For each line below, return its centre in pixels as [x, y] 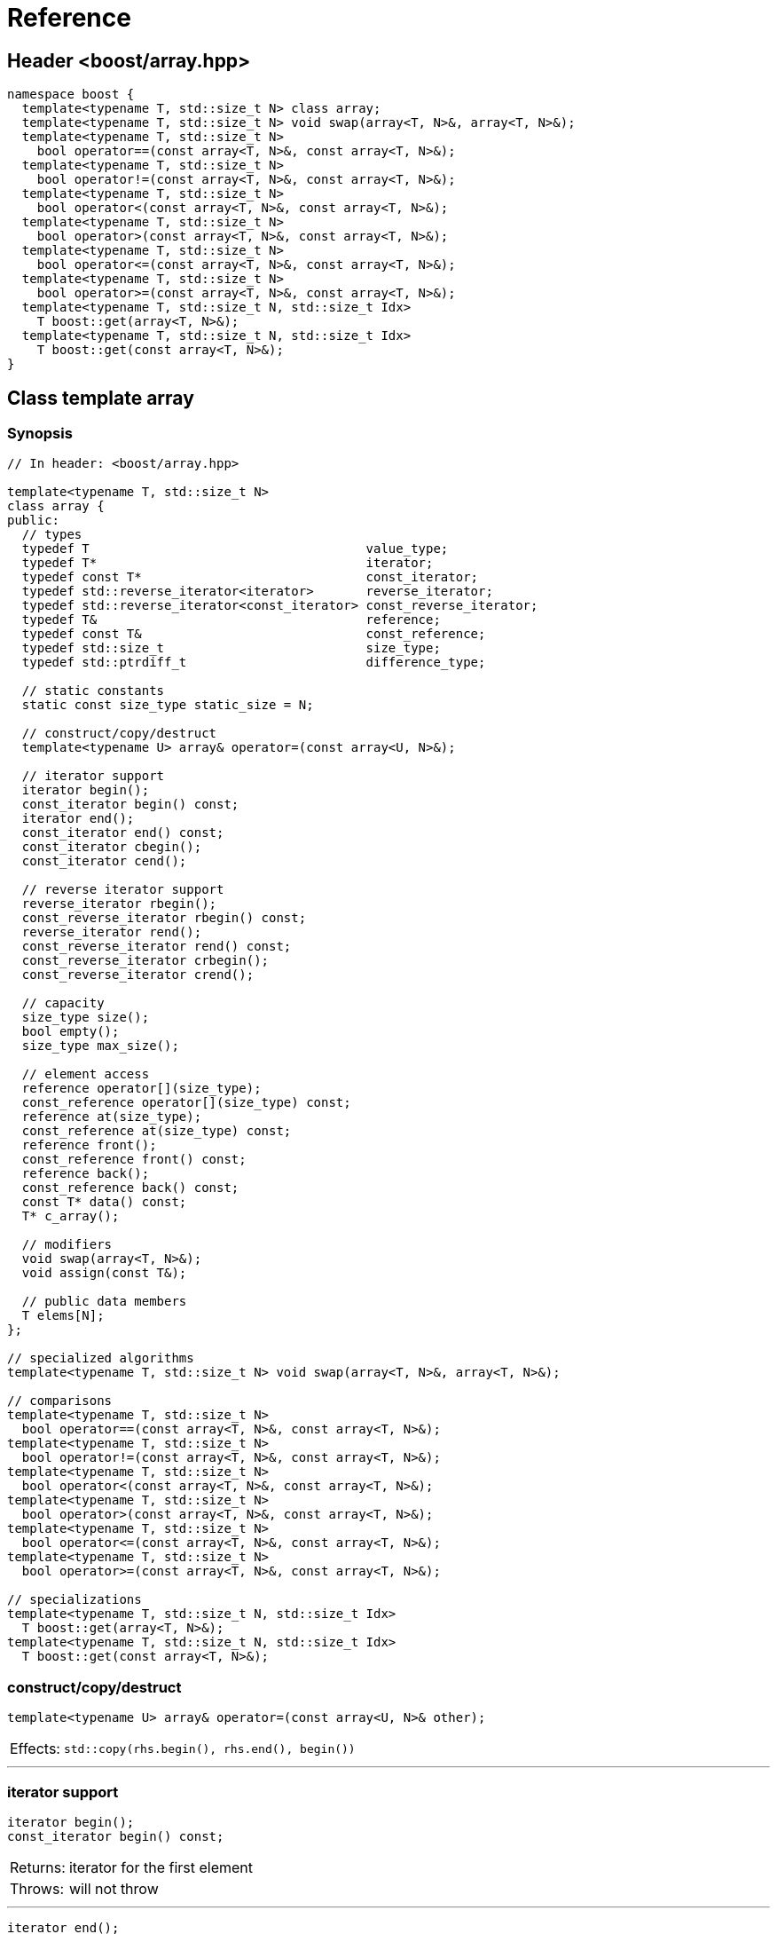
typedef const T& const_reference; [254, 634]
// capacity [63, 1003]
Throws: [37, 1888]
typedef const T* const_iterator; [250, 577]
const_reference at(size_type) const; [157, 1131]
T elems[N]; [63, 1316]
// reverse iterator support [123, 890]
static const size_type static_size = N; [168, 705]
